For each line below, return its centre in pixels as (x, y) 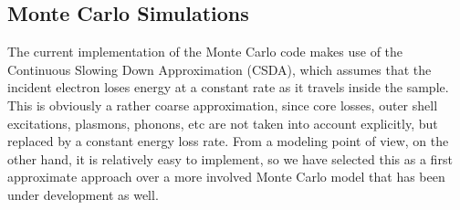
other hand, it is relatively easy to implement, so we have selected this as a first (230, 158)
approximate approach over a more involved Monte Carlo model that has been (226, 177)
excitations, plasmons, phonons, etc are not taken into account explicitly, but (223, 123)
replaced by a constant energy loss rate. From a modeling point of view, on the (228, 141)
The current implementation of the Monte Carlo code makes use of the (205, 52)
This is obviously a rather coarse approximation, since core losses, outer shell (223, 105)
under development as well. (83, 194)
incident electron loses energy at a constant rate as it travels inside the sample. (228, 87)
